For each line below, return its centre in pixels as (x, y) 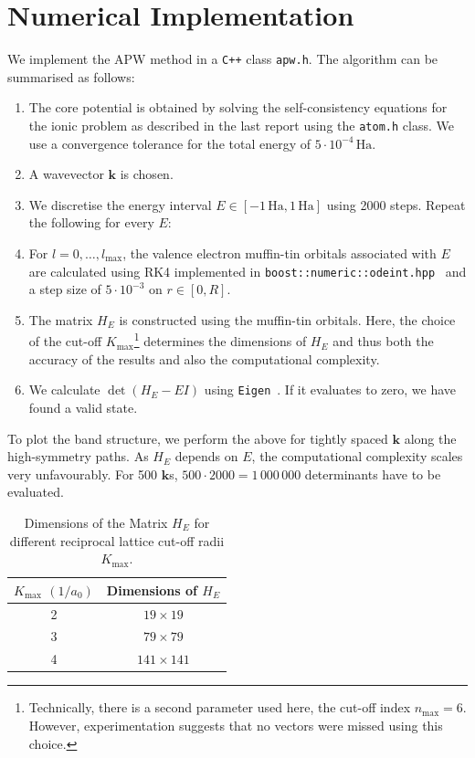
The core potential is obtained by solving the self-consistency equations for (238, 107)
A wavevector (66, 174)
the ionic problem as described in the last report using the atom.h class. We (241, 125)
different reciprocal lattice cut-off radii (117, 540)
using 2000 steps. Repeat (396, 204)
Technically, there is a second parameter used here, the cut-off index (220, 707)
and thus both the (383, 341)
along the (430, 438)
